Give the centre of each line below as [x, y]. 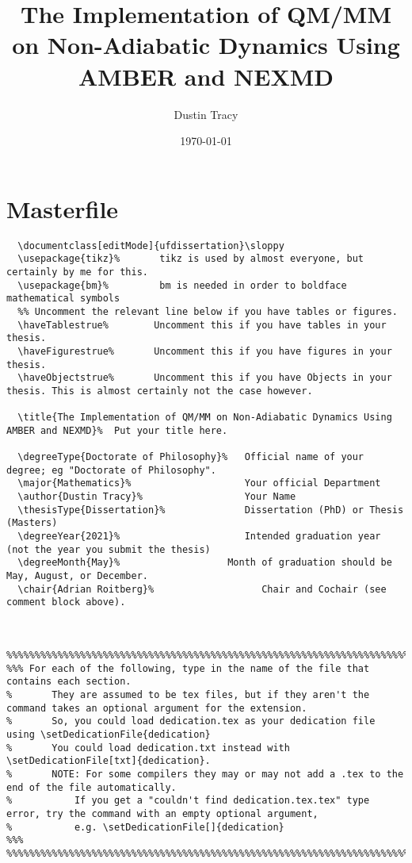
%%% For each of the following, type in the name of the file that [188, 668]
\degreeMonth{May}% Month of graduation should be [205, 563]
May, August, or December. [77, 576]
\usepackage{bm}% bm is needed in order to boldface [182, 285]
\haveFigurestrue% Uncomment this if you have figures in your [205, 351]
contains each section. [69, 682]
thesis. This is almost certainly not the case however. [160, 391]
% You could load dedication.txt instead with [148, 748]
